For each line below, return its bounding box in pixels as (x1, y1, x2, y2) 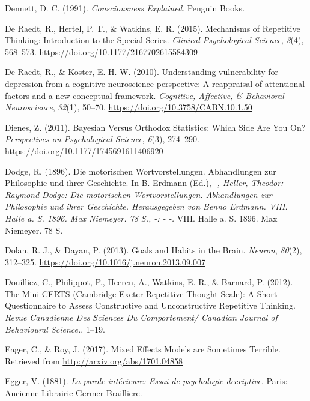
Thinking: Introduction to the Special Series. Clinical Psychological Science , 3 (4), (5, 34, 304, 46)
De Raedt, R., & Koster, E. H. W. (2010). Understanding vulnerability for (5, 65, 278, 78)
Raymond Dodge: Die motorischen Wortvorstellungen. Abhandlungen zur (5, 188, 272, 200)
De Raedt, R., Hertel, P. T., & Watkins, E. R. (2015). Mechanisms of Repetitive (5, 22, 300, 34)
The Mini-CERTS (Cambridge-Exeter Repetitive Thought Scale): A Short (5, 287, 278, 300)
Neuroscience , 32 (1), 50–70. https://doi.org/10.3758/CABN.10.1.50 (5, 101, 252, 113)
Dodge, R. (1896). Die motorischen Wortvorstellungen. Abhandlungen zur (5, 164, 276, 177)
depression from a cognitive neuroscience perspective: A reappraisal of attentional (5, 77, 305, 89)
